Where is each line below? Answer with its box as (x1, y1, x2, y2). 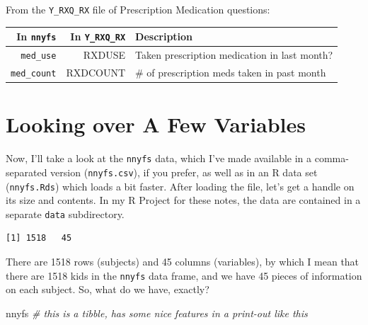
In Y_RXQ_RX (70, 29, 126, 44)
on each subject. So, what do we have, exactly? (6, 282, 209, 297)
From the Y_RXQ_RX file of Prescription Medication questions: (6, 2, 270, 16)
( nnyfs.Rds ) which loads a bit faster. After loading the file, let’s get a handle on (6, 178, 355, 193)
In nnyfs (16, 29, 57, 44)
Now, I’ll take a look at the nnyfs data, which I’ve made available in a (6, 151, 312, 166)
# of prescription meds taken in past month (135, 65, 326, 79)
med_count (11, 68, 57, 79)
